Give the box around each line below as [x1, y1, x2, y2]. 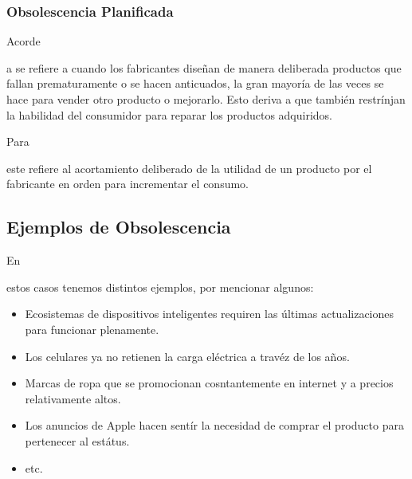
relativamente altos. [25, 390, 121, 406]
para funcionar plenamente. [25, 320, 159, 337]
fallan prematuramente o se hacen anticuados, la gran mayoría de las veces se [6, 75, 384, 92]
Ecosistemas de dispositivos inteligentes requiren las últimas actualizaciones [25, 305, 394, 322]
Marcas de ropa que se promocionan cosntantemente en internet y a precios [25, 375, 394, 391]
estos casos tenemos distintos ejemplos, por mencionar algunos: [6, 278, 314, 295]
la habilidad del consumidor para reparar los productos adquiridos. [6, 106, 332, 123]
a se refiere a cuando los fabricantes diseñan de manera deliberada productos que [6, 59, 402, 76]
